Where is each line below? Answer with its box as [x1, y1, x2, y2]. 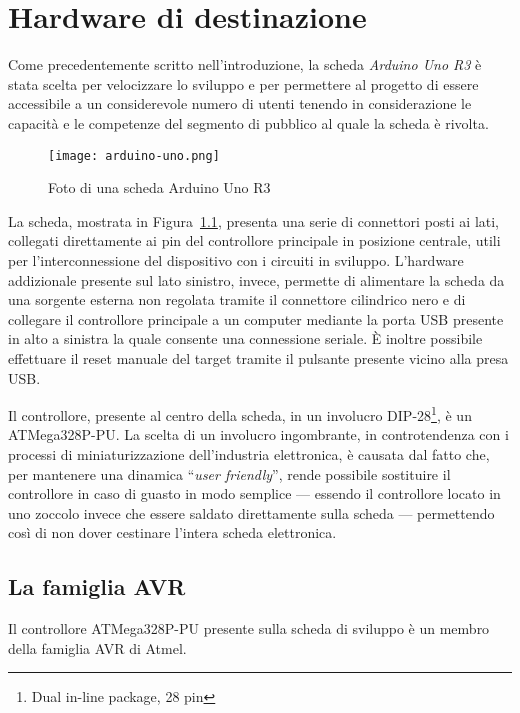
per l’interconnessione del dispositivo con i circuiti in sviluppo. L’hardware [8, 249, 464, 270]
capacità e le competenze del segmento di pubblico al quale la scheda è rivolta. [8, 112, 489, 133]
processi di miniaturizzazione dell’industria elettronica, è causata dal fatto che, [8, 443, 490, 464]
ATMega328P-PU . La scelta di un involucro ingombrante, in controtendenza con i [8, 424, 509, 445]
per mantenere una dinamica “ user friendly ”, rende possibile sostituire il [8, 463, 451, 484]
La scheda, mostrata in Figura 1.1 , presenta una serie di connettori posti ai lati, [8, 210, 500, 231]
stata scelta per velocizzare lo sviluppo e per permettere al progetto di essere [8, 73, 479, 94]
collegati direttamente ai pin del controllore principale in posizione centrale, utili [8, 230, 501, 251]
